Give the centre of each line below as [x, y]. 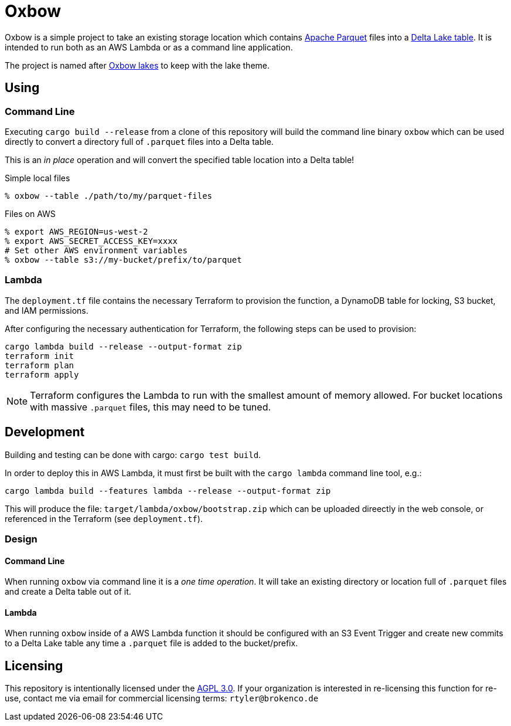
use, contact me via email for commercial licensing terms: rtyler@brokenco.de [162, 698]
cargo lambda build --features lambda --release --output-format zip [168, 491]
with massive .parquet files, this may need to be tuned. [151, 407]
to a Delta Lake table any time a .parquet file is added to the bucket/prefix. [151, 643]
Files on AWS [30, 213]
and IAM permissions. [47, 310]
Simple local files [38, 178]
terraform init [40, 356]
